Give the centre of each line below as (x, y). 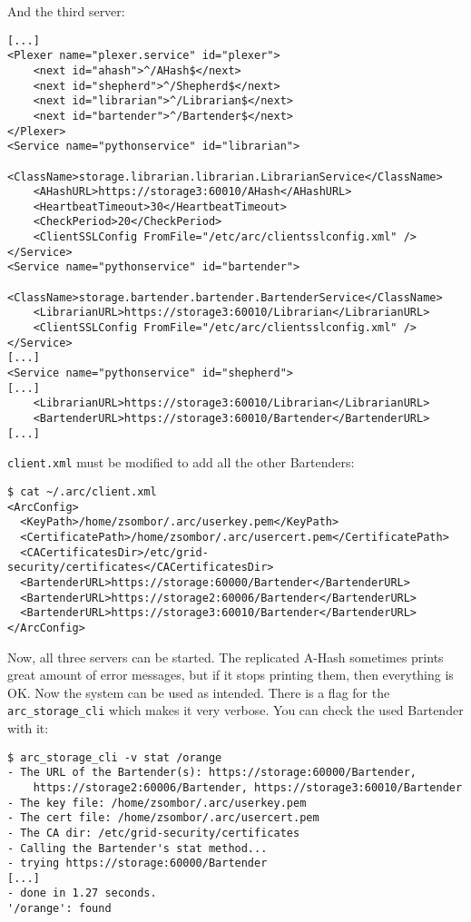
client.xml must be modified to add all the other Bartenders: (181, 462)
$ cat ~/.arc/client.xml (82, 491)
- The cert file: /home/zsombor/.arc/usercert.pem (163, 818)
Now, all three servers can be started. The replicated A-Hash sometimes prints (226, 657)
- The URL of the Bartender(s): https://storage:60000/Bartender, (212, 773)
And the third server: (66, 11)
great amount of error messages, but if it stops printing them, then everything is (231, 675)
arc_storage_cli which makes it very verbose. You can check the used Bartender (235, 710)
